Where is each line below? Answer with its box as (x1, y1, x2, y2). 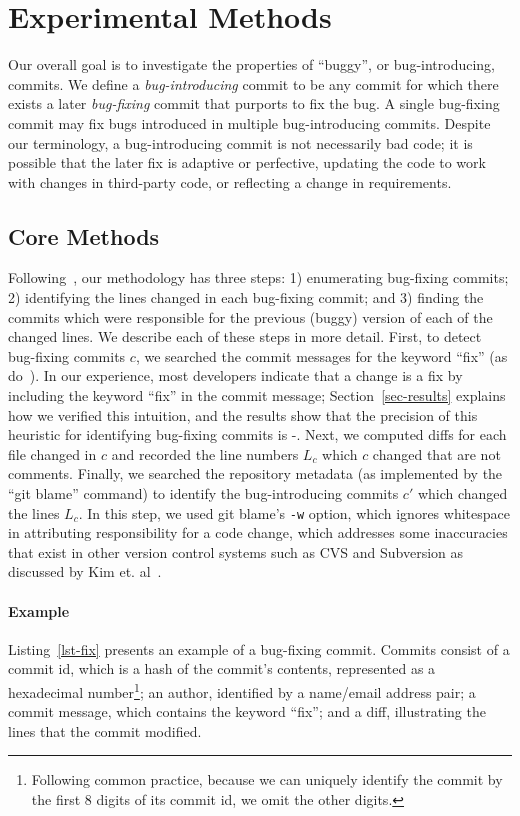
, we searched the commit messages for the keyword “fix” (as (135, 345, 508, 366)
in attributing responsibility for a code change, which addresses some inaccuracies (8, 522, 508, 543)
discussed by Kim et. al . (8, 561, 162, 582)
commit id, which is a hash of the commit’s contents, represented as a (8, 658, 436, 679)
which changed (417, 483, 508, 504)
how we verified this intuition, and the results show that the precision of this (8, 404, 478, 425)
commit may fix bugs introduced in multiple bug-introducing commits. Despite (8, 112, 491, 133)
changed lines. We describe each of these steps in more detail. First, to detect (8, 326, 482, 347)
